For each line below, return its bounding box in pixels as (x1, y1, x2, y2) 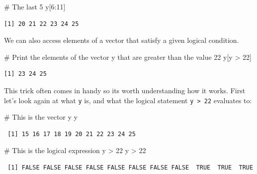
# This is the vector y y (4, 112, 78, 122)
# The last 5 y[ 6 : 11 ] (4, 1, 66, 11)
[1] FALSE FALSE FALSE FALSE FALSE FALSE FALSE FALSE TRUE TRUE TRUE (7, 164, 254, 171)
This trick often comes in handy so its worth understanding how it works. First (4, 85, 246, 95)
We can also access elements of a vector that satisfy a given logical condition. (4, 35, 239, 45)
